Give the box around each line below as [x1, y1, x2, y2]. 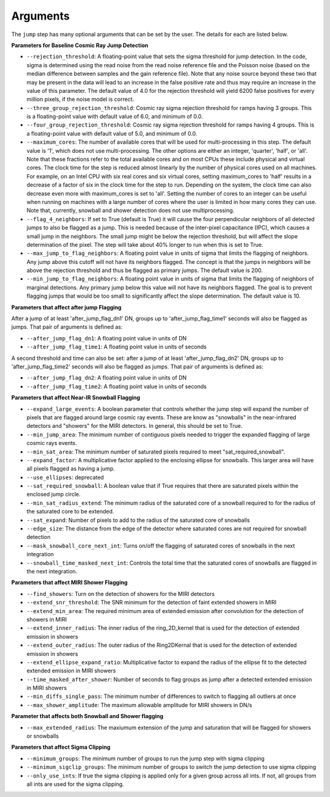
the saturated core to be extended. [26, 508, 114, 515]
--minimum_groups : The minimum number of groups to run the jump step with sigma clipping [26, 755, 265, 762]
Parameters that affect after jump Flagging [11, 303, 122, 311]
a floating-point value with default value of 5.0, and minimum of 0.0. [26, 130, 198, 137]
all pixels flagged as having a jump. [26, 465, 116, 472]
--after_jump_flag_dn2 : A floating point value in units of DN [26, 374, 187, 381]
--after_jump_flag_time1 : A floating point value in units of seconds [26, 343, 207, 351]
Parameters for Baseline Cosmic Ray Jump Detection [11, 42, 149, 49]
